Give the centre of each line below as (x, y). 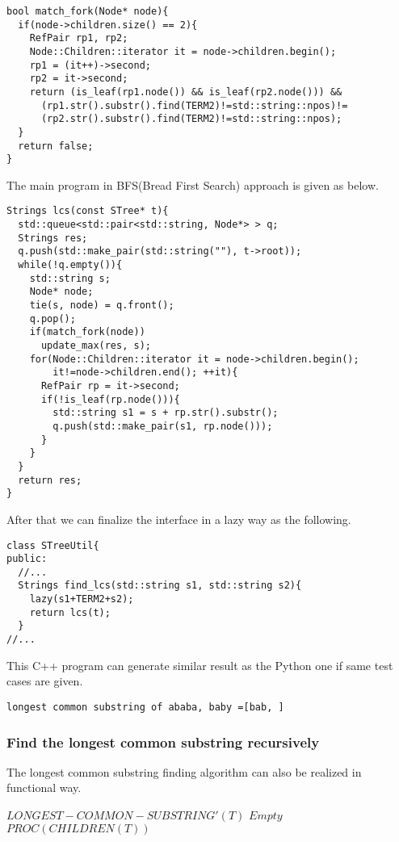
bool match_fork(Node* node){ (88, 11)
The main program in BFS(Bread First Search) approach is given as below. (193, 184)
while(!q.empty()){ (70, 265)
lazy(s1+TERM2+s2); (82, 599)
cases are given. (45, 681)
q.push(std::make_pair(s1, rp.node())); (163, 426)
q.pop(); (52, 318)
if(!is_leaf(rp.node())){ (110, 399)
